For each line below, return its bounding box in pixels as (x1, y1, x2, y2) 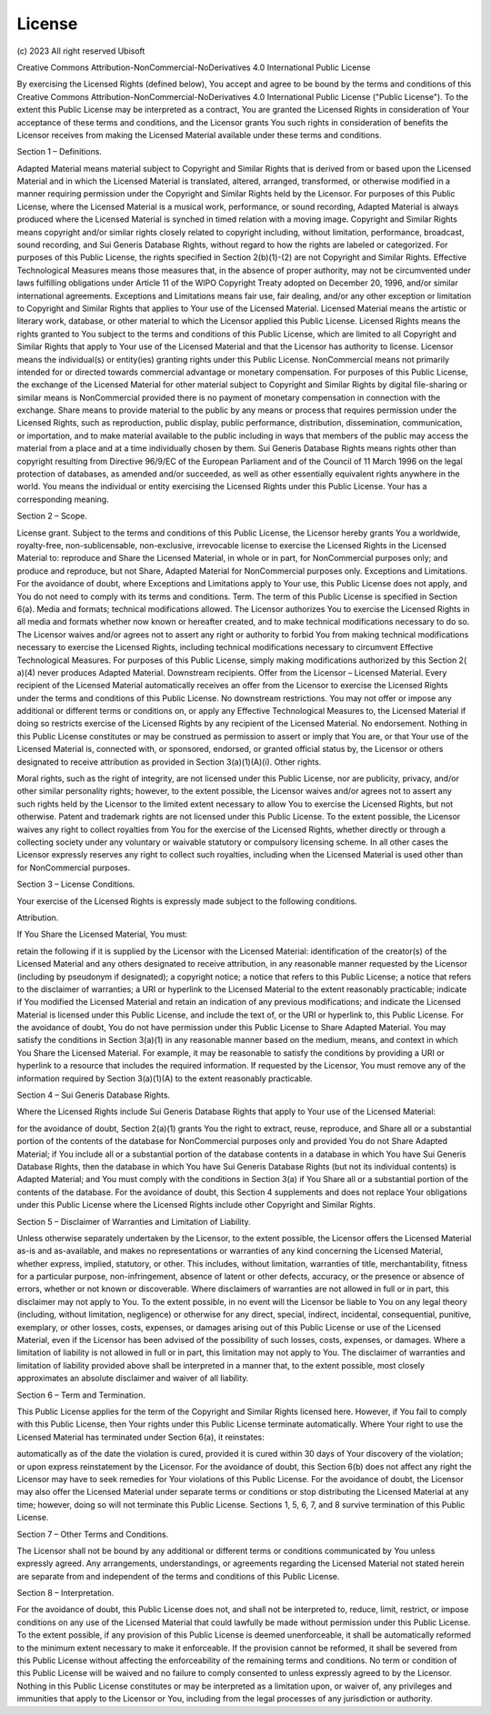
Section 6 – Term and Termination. (16, 1389, 145, 1400)
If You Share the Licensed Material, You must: (16, 928, 188, 940)
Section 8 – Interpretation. (16, 1588, 115, 1599)
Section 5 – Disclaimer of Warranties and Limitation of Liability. (16, 1216, 252, 1227)
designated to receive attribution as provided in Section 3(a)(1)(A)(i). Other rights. (16, 756, 322, 767)
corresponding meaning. (16, 494, 109, 505)
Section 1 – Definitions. (16, 146, 102, 157)
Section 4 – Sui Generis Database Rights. (16, 1089, 171, 1100)
